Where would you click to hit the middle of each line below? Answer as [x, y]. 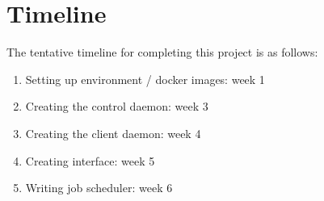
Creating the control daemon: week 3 [117, 106]
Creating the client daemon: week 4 [113, 133]
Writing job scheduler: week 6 [99, 188]
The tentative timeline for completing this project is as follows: [162, 52]
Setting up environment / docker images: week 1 [145, 79]
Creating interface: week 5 [90, 160]
